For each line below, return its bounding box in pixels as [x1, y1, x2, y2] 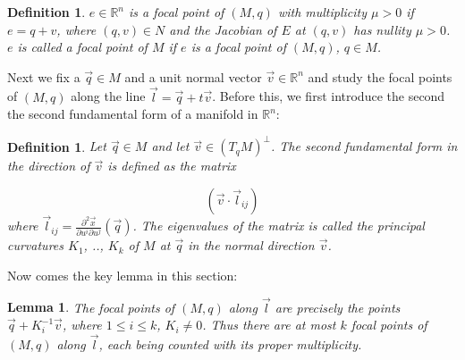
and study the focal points [308, 67, 452, 86]
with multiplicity [277, 3, 368, 21]
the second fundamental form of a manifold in [7, 105, 258, 123]
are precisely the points [275, 297, 401, 316]
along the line [71, 87, 146, 105]
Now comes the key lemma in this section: [7, 265, 238, 284]
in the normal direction [188, 236, 315, 255]
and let [151, 137, 190, 155]
